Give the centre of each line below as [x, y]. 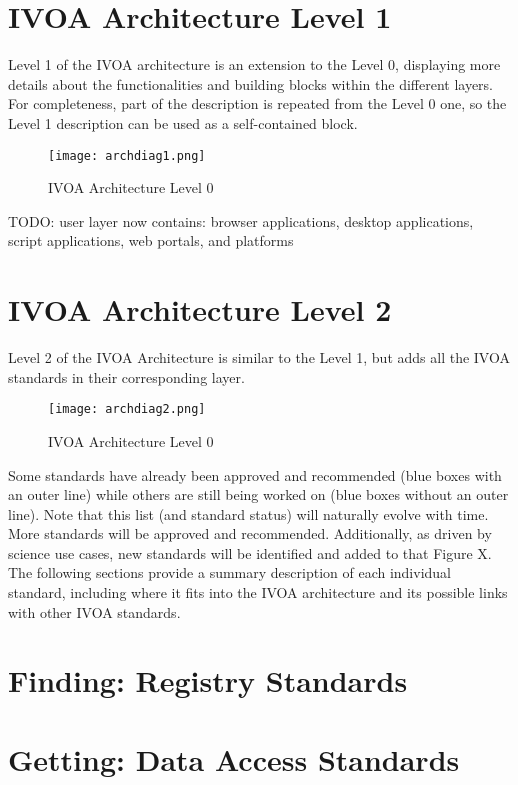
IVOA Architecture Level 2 [200, 309]
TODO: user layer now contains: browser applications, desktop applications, [241, 220]
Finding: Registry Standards [208, 680]
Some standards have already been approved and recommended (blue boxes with [255, 474]
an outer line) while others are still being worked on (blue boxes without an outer [258, 494]
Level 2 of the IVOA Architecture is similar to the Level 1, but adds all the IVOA [259, 357]
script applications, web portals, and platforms [151, 240]
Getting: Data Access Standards [234, 758]
